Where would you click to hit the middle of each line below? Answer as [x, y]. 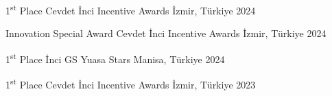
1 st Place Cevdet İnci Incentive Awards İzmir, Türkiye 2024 [131, 9]
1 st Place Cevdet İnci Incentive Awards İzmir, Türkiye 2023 [131, 83]
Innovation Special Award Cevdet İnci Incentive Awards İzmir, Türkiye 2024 [166, 33]
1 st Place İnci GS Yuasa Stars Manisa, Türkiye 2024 [115, 58]
